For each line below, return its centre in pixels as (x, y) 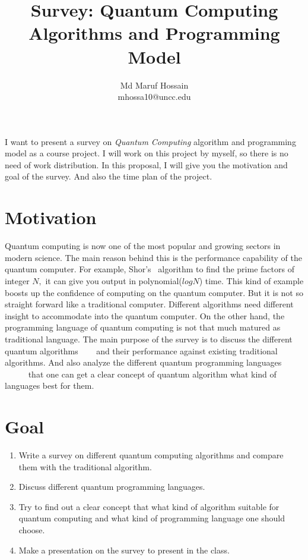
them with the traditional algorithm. (85, 466)
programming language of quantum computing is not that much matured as (143, 327)
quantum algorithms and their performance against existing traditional (141, 350)
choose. (32, 530)
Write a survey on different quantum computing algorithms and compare (151, 455)
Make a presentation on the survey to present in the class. (124, 550)
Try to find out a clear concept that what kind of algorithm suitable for (149, 506)
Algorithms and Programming (154, 33)
